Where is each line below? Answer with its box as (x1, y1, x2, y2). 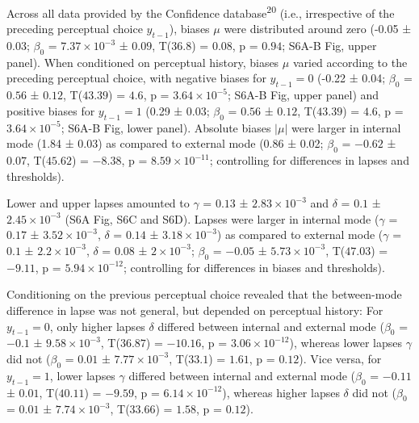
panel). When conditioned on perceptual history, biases (6, 53, 279, 70)
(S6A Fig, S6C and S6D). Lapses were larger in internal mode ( (65, 210, 379, 227)
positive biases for (6, 102, 95, 119)
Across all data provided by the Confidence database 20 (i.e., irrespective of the (6, 2, 395, 21)
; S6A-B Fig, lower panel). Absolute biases (61, 119, 271, 136)
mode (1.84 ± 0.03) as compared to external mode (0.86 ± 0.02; (6, 135, 324, 152)
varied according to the (292, 53, 408, 70)
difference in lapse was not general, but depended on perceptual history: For (6, 301, 383, 318)
